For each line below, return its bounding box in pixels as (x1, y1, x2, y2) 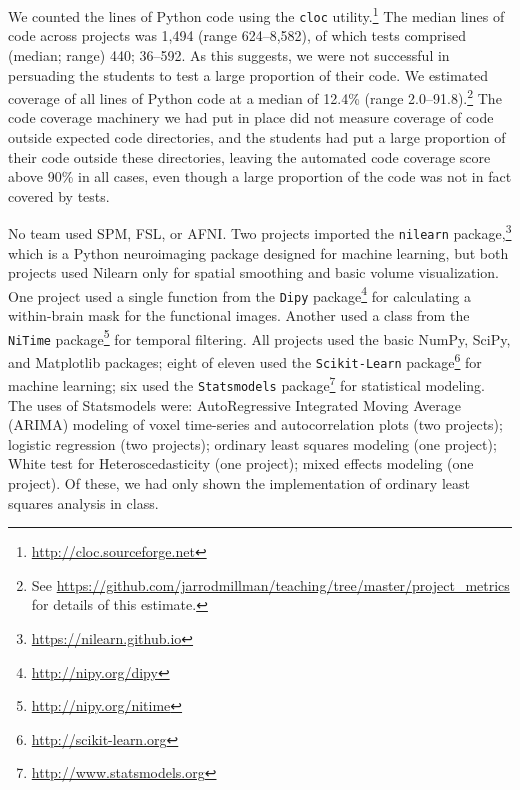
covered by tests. (8, 185, 110, 206)
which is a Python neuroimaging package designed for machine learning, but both (8, 242, 509, 263)
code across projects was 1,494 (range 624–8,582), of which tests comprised (8, 25, 466, 46)
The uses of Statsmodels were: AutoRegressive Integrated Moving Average (8, 394, 462, 415)
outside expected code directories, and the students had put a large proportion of (8, 126, 506, 147)
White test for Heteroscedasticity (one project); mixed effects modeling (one (8, 453, 474, 474)
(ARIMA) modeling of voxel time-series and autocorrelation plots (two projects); (8, 414, 503, 435)
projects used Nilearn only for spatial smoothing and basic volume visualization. (8, 262, 500, 283)
